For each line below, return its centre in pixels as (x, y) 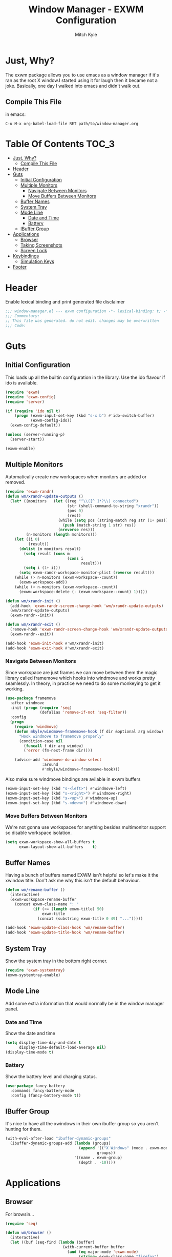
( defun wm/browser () (28, 1233)
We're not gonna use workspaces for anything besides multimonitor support (86, 827)
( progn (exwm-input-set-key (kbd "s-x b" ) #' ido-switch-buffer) (84, 416)
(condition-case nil (41, 741)
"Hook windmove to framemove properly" (61, 736)
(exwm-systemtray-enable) (33, 975)
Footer (20, 267)
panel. (12, 1009)
